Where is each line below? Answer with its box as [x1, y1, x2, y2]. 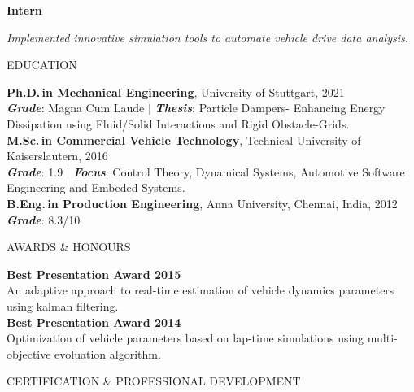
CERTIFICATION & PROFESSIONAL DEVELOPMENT [7, 372, 301, 390]
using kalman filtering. [7, 297, 119, 314]
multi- [367, 329, 398, 346]
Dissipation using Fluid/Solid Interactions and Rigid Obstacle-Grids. [7, 115, 350, 132]
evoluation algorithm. [54, 345, 161, 362]
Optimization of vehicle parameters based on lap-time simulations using [7, 329, 364, 346]
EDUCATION [7, 56, 77, 73]
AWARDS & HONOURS [7, 238, 131, 255]
